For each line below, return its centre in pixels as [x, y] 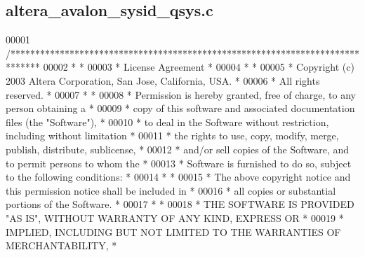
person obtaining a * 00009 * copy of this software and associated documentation [180, 108]
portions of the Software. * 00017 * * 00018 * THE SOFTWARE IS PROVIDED [180, 204]
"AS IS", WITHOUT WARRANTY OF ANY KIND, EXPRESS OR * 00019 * [175, 217]
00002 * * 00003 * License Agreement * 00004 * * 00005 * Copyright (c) [199, 67]
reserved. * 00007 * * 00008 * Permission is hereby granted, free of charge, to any [181, 94]
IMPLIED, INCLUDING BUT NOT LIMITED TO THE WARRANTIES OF [173, 231]
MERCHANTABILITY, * [61, 245]
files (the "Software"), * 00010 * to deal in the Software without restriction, [167, 121]
